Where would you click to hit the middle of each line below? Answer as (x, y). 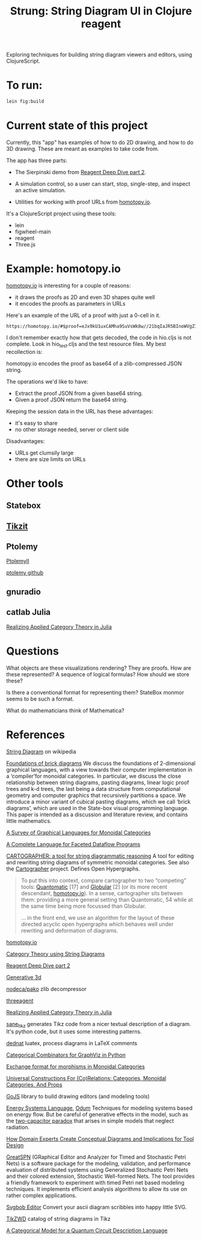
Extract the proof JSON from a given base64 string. (79, 393)
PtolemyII (18, 561)
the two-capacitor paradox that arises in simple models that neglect (90, 1121)
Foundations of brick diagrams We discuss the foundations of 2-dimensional (101, 763)
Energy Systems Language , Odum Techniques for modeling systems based (99, 1108)
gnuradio (23, 592)
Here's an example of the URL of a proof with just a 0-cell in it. (84, 315)
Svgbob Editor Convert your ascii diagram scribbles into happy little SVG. (97, 1207)
